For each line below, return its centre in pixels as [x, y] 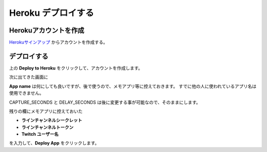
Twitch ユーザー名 [40, 134]
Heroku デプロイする [51, 13]
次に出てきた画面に [29, 77]
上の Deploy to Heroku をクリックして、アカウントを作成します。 [76, 68]
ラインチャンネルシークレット [52, 120]
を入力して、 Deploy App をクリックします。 [54, 143]
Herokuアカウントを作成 [47, 30]
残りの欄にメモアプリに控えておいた [46, 111]
